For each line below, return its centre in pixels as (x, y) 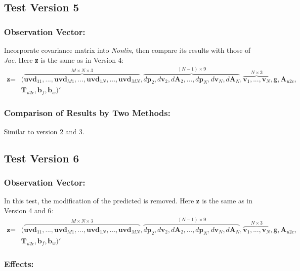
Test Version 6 (42, 158)
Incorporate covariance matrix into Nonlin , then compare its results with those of (127, 50)
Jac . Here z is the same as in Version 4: (64, 59)
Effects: (19, 263)
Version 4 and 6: (29, 210)
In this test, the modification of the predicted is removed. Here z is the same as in (128, 201)
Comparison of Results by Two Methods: (87, 113)
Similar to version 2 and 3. (44, 131)
